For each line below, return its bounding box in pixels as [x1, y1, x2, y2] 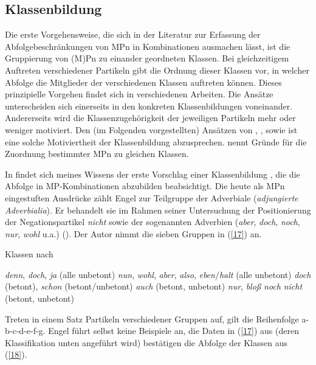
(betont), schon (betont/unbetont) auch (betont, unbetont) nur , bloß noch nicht [5, 280, 303, 293]
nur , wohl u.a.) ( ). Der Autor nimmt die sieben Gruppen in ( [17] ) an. [5, 227, 262, 240]
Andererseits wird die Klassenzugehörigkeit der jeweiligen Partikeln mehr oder [5, 111, 296, 124]
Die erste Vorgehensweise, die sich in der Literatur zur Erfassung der [5, 28, 261, 41]
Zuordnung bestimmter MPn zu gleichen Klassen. [5, 147, 189, 160]
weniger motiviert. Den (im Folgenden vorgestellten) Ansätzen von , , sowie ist [5, 123, 298, 136]
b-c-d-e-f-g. [5, 324, 46, 337]
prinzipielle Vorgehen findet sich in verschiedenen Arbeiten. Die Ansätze [5, 88, 273, 100]
